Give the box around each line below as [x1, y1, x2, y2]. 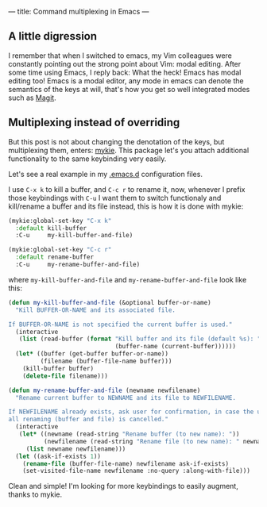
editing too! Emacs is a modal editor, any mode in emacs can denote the [8, 75, 244, 86]
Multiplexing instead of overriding [8, 116, 180, 129]
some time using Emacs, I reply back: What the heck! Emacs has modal [8, 67, 242, 77]
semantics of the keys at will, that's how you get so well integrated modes [8, 84, 250, 94]
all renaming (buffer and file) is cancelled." [8, 416, 169, 424]
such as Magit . [8, 93, 57, 102]
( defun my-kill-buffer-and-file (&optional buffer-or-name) [8, 298, 212, 306]
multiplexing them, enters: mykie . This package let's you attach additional [8, 145, 250, 155]
